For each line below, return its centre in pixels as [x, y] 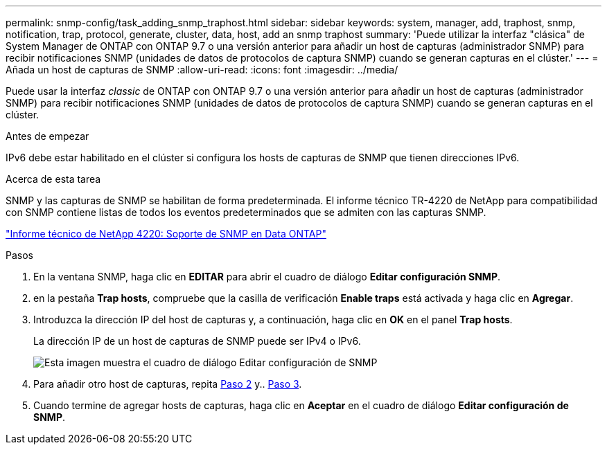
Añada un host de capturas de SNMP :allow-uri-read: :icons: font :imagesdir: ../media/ [202, 70]
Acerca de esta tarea [53, 179]
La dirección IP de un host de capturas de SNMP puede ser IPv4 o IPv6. [197, 341]
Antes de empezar [47, 136]
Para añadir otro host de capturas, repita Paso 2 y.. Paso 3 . [168, 384]
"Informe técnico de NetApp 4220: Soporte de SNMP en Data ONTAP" [166, 234]
